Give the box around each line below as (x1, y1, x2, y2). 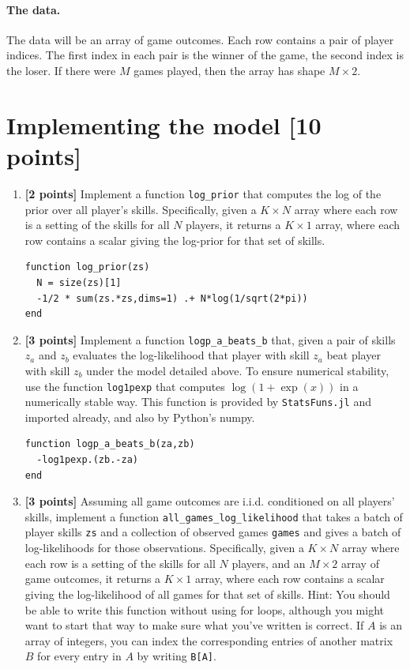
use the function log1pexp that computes (24, 378, 225, 394)
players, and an (231, 554, 306, 571)
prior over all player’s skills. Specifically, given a (24, 201, 257, 217)
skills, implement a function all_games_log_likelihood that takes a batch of (24, 508, 403, 524)
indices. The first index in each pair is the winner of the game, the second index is (6, 47, 404, 63)
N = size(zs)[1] (36, 276, 122, 288)
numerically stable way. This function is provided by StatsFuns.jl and (24, 393, 371, 410)
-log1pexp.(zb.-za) (36, 454, 138, 466)
